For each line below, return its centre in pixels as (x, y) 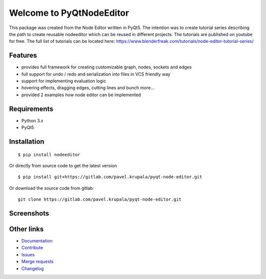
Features (23, 55)
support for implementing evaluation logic (64, 81)
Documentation (37, 241)
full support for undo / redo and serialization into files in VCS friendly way (96, 74)
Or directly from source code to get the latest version (63, 166)
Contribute (32, 248)
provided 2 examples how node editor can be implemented (81, 95)
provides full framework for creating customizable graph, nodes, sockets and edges (107, 67)
